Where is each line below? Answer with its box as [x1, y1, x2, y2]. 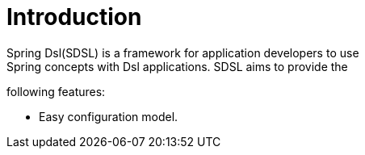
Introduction [6, 3, 142, 31]
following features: [6, 84, 106, 98]
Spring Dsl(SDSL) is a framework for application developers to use [6, 45, 359, 60]
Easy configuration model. [39, 109, 178, 124]
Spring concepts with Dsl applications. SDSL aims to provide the [6, 59, 348, 73]
